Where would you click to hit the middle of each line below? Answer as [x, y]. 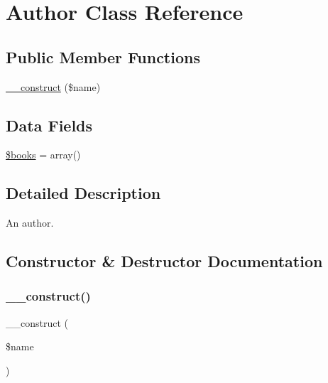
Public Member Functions [103, 56]
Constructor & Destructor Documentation [164, 261]
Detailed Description [83, 193]
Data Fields [49, 125]
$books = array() [43, 155]
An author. [30, 223]
